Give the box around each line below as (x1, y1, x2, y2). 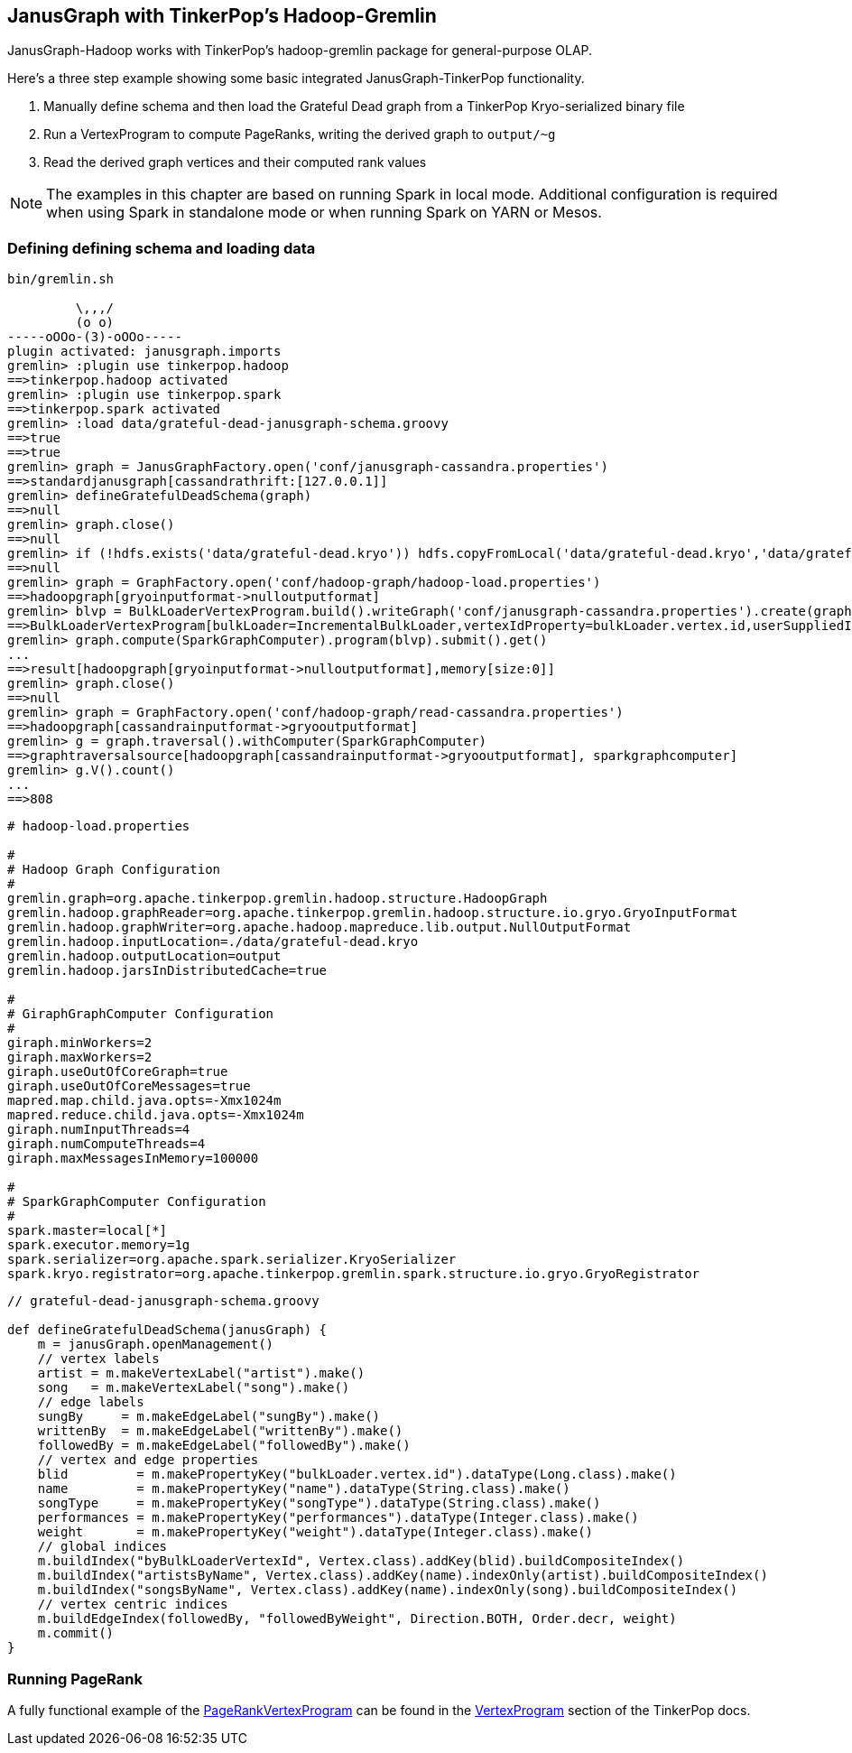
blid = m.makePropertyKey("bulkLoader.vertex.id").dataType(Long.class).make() (37, 1467, 677, 1482)
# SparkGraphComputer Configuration (7, 1194, 266, 1210)
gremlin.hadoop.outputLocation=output (7, 949, 282, 964)
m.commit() (37, 1626, 115, 1641)
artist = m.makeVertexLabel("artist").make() (37, 1366, 366, 1381)
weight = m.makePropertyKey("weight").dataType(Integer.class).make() (37, 1525, 594, 1540)
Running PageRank (7, 1669, 143, 1688)
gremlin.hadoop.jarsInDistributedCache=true (7, 963, 328, 979)
